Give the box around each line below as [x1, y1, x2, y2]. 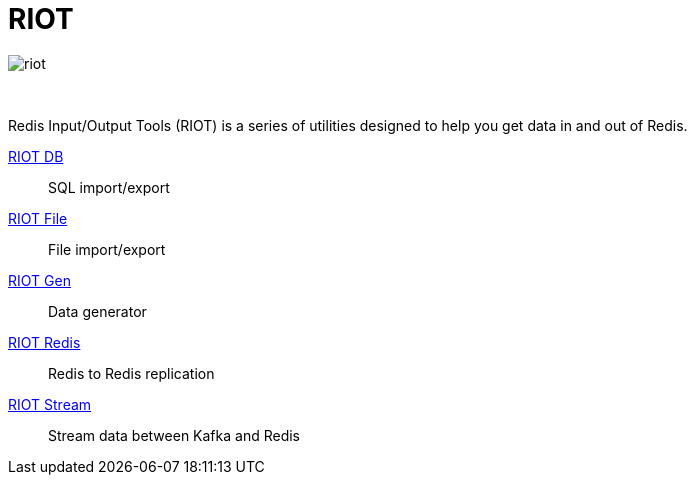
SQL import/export [48, 178, 170, 196]
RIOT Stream [8, 395, 92, 413]
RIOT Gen [8, 271, 71, 289]
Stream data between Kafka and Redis [48, 426, 300, 444]
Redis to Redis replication [48, 364, 215, 382]
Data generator [48, 302, 147, 320]
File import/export [48, 240, 166, 258]
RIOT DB [8, 147, 64, 165]
